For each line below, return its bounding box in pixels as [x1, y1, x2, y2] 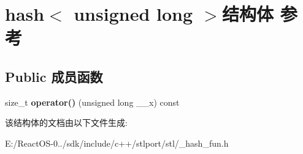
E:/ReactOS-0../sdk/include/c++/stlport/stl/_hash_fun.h [5, 136, 229, 149]
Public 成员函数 [5, 67, 103, 86]
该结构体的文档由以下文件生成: [5, 116, 128, 129]
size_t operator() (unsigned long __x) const [5, 95, 180, 108]
